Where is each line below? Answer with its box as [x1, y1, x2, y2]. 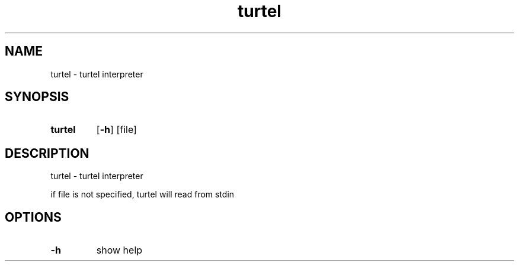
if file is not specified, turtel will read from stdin [50, 189, 235, 200]
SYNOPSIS [5, 89, 69, 105]
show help [96, 244, 143, 257]
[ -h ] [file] [96, 124, 137, 136]
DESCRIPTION [5, 145, 89, 161]
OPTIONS [5, 209, 62, 225]
